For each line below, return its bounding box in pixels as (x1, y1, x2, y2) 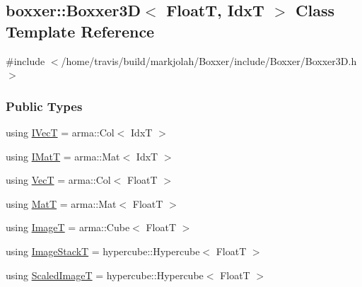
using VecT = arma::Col (6, 172, 111, 187)
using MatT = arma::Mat (6, 196, 117, 211)
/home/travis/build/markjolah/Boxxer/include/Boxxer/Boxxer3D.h (61, 53, 357, 68)
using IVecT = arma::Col (6, 125, 115, 139)
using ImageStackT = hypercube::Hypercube (6, 243, 200, 258)
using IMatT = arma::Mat (6, 148, 120, 163)
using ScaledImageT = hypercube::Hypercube (6, 267, 204, 282)
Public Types (6, 97, 83, 115)
